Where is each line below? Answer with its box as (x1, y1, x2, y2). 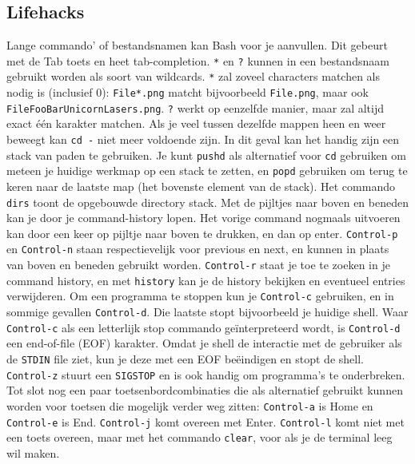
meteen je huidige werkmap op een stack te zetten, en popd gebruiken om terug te (6, 162, 408, 179)
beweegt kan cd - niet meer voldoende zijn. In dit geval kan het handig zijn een (6, 131, 400, 148)
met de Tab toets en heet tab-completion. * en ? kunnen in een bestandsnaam (6, 52, 389, 69)
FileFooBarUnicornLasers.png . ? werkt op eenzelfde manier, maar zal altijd (6, 99, 385, 116)
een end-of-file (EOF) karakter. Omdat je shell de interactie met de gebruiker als (6, 335, 402, 351)
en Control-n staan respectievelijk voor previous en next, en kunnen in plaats (6, 240, 389, 257)
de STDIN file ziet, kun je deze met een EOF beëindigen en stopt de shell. (6, 351, 364, 367)
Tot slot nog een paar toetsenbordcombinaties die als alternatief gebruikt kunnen (6, 382, 403, 399)
